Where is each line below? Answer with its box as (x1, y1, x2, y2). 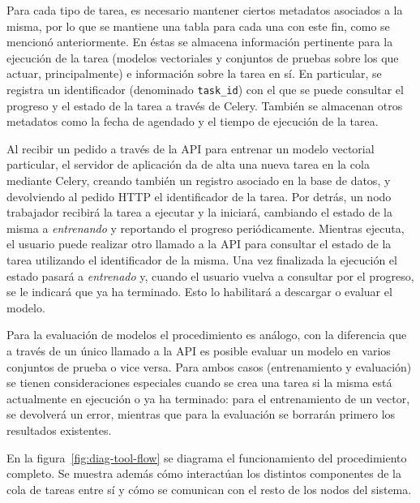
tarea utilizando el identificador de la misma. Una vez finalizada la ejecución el (6, 251, 397, 268)
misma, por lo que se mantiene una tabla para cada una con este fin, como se (6, 17, 390, 34)
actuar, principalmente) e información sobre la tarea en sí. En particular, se (6, 65, 382, 82)
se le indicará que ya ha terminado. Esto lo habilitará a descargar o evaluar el (6, 283, 392, 300)
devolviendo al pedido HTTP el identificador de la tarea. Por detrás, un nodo (6, 187, 392, 204)
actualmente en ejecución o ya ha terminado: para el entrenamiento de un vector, (6, 389, 410, 406)
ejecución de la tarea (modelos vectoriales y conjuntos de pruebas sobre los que (6, 49, 399, 66)
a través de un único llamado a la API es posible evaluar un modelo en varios (6, 342, 391, 359)
